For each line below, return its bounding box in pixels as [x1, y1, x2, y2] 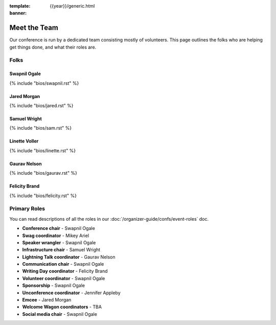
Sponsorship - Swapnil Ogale [22, 283, 85, 289]
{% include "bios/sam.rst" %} [9, 125, 72, 131]
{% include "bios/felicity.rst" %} [9, 192, 77, 199]
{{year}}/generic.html [50, 3, 95, 9]
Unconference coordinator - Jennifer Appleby [22, 289, 121, 296]
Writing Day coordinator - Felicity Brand [22, 268, 108, 274]
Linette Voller [9, 138, 39, 144]
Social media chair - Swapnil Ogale [22, 311, 97, 317]
